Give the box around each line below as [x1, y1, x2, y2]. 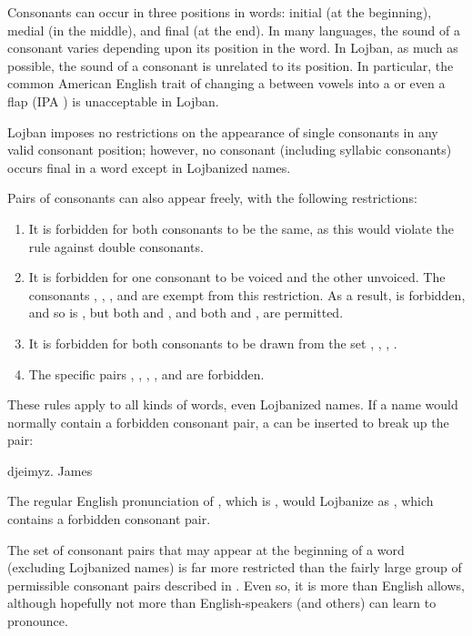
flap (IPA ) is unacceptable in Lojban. [7, 91, 219, 110]
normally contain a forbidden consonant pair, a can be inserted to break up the [7, 412, 449, 431]
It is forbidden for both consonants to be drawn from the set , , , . [28, 333, 397, 352]
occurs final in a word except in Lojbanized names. [7, 157, 291, 177]
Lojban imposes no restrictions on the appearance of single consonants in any [7, 122, 438, 141]
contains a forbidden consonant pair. [7, 510, 211, 529]
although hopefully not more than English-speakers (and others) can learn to [7, 593, 437, 612]
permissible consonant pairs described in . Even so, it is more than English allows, [7, 575, 465, 594]
